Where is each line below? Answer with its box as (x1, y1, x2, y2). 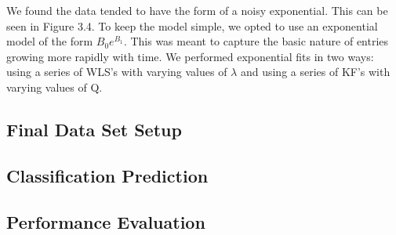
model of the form (6, 33, 93, 49)
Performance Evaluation (6, 209, 205, 233)
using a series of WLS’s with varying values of (6, 63, 227, 80)
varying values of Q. (6, 78, 103, 95)
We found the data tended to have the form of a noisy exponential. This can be (6, 2, 388, 18)
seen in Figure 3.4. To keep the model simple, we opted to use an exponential (6, 17, 378, 34)
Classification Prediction (6, 163, 209, 187)
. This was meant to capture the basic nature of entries (123, 33, 389, 49)
